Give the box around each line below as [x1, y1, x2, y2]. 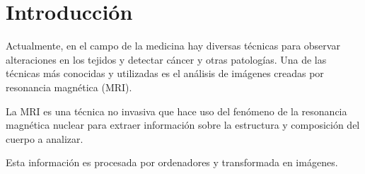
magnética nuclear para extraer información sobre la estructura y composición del [6, 117, 360, 132]
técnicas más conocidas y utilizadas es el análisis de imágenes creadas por [6, 66, 324, 81]
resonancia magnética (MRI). [6, 79, 132, 94]
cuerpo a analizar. [6, 131, 83, 146]
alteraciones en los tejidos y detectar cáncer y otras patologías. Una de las [6, 52, 327, 66]
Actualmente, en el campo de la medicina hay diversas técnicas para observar [6, 38, 340, 53]
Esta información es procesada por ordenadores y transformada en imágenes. [6, 155, 338, 170]
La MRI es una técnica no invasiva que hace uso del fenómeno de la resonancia [6, 103, 347, 118]
